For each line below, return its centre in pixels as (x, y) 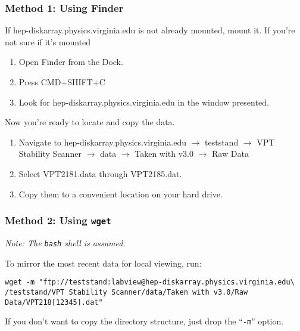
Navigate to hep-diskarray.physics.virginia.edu (102, 142)
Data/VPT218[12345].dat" (54, 302)
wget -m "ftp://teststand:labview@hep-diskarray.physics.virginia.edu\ (150, 282)
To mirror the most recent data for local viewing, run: (103, 263)
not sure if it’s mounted (48, 41)
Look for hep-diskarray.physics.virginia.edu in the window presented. (144, 102)
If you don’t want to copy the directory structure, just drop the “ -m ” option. (144, 321)
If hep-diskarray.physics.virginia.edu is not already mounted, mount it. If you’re (150, 30)
